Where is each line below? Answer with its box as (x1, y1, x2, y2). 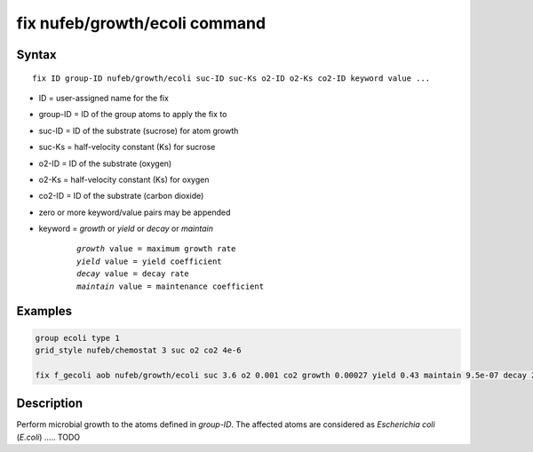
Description (16, 396, 84, 411)
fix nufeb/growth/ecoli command (16, 13, 266, 33)
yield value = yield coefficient (76, 256, 222, 266)
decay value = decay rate (76, 269, 190, 279)
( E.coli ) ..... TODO (16, 432, 81, 442)
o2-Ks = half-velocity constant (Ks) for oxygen (38, 174, 210, 185)
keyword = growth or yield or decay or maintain (38, 223, 213, 234)
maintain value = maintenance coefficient (76, 281, 265, 291)
